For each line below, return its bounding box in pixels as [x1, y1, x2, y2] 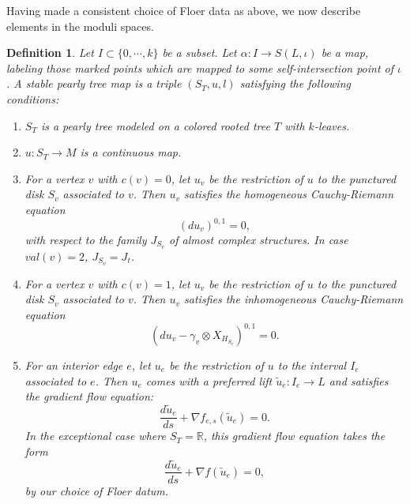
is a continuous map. [80, 144, 182, 160]
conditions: [6, 90, 59, 107]
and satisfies [329, 372, 389, 389]
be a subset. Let [162, 44, 237, 61]
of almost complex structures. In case [169, 231, 348, 248]
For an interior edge [24, 357, 123, 374]
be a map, [321, 44, 369, 61]
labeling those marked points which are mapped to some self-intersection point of [6, 59, 394, 76]
